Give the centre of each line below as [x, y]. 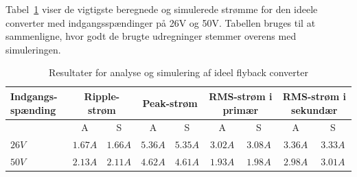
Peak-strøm [170, 103]
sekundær [314, 109]
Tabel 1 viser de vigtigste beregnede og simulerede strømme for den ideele [162, 9]
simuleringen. [33, 49]
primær [241, 109]
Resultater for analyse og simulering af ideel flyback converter [178, 72]
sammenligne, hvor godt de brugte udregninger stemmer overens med [151, 36]
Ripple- [102, 96]
